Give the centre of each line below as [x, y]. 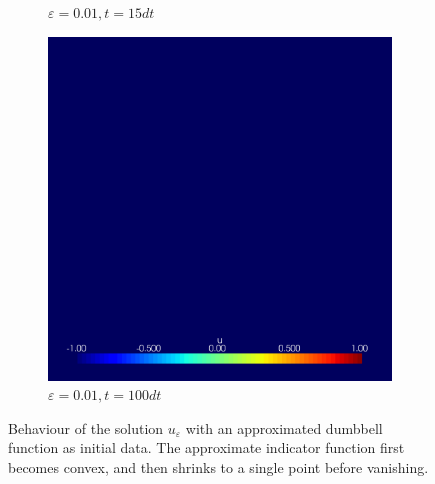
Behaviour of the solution [86, 427]
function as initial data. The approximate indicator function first [206, 447]
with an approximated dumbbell [284, 427]
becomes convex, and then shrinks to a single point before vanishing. [218, 466]
